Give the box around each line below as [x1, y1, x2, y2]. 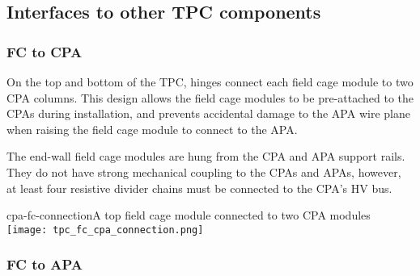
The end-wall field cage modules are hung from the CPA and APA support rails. [6, 148, 405, 165]
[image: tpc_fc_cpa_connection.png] [6, 224, 204, 236]
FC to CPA [6, 41, 83, 61]
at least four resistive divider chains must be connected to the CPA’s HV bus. [6, 179, 392, 196]
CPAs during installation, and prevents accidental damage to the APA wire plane [6, 105, 410, 122]
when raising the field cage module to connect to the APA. [6, 120, 298, 137]
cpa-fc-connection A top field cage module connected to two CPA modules [6, 207, 371, 224]
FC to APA [6, 254, 83, 274]
